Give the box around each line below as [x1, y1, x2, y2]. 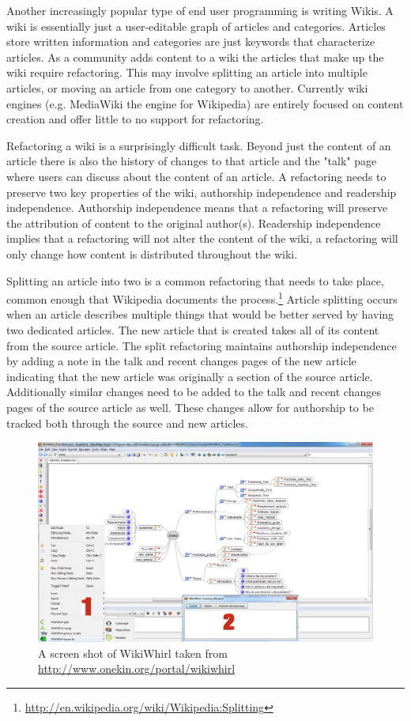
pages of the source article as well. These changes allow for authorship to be [6, 398, 374, 415]
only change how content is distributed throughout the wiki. [6, 245, 298, 262]
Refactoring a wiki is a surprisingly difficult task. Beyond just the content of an [6, 137, 391, 153]
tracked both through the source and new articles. [6, 414, 248, 431]
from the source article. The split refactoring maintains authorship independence [6, 337, 397, 353]
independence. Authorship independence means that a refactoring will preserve [6, 199, 388, 216]
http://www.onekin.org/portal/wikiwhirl [38, 660, 236, 677]
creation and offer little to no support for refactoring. [6, 111, 264, 127]
